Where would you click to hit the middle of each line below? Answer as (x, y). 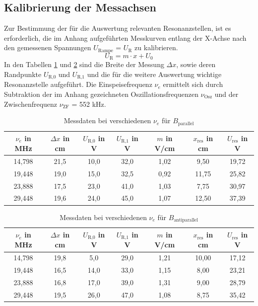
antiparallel (186, 220)
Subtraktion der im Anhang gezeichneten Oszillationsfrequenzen (101, 94)
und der (226, 94)
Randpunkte (23, 74)
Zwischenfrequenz (31, 104)
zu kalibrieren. (156, 47)
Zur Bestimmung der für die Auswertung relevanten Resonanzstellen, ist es (118, 28)
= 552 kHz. (89, 104)
